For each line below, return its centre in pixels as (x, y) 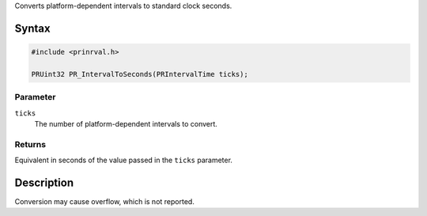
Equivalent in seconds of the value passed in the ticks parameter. (124, 160)
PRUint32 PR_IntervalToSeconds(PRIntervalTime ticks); (140, 74)
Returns (30, 144)
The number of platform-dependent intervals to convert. (126, 123)
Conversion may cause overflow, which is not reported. (105, 201)
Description (44, 182)
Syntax (32, 28)
